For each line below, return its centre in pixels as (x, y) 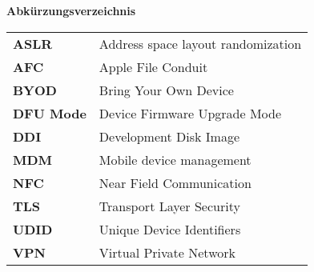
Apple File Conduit (153, 66)
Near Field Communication (175, 182)
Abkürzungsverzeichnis (71, 10)
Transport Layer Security (169, 206)
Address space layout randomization (200, 43)
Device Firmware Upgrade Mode (190, 113)
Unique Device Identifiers (170, 229)
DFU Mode (50, 113)
